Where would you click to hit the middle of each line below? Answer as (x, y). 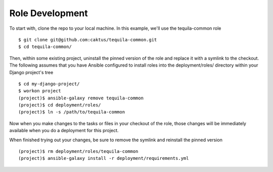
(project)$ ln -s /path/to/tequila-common (72, 112)
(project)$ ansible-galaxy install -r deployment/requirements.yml (104, 158)
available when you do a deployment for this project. (64, 131)
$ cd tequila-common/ (45, 47)
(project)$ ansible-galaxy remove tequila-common (81, 98)
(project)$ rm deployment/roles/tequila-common (78, 152)
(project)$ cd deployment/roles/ (60, 105)
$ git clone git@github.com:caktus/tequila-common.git (88, 40)
